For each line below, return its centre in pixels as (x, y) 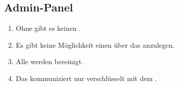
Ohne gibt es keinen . (48, 28)
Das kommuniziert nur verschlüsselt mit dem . (86, 78)
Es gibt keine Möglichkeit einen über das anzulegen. (95, 44)
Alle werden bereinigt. (49, 61)
